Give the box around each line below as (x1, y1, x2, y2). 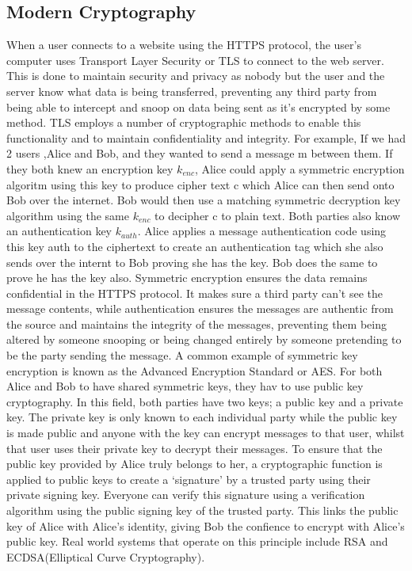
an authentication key (6, 223, 113, 239)
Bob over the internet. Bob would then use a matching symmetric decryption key (6, 192, 401, 208)
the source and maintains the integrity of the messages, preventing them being (6, 315, 387, 332)
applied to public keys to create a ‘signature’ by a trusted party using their (6, 470, 371, 487)
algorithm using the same (6, 207, 129, 223)
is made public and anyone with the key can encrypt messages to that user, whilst (6, 424, 405, 441)
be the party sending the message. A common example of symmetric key (6, 347, 358, 364)
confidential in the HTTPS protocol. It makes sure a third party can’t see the (6, 284, 383, 301)
